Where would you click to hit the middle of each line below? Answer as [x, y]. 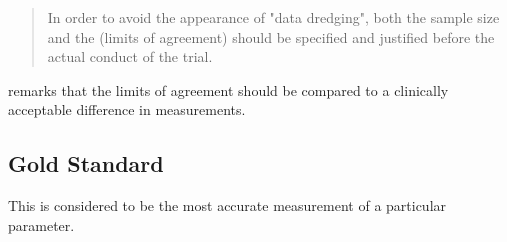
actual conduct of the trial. [130, 56]
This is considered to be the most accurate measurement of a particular [227, 205]
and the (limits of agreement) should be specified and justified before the [271, 36]
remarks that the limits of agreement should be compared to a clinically [228, 89]
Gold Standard [86, 163]
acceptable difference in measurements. [127, 109]
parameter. [41, 224]
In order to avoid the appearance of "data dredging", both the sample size [273, 17]
